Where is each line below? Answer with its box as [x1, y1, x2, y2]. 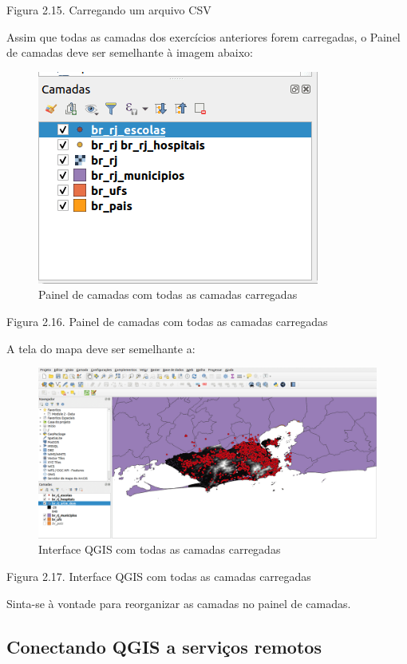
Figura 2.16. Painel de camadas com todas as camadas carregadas [6, 312, 328, 329]
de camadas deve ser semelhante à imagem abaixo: [6, 44, 253, 61]
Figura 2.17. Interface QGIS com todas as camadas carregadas [6, 568, 311, 584]
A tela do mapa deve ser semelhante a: [6, 340, 196, 356]
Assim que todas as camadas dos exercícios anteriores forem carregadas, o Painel [6, 28, 401, 45]
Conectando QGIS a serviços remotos [6, 634, 322, 658]
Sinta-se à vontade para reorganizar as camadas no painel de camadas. [6, 594, 351, 611]
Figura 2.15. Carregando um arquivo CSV [6, 2, 211, 18]
